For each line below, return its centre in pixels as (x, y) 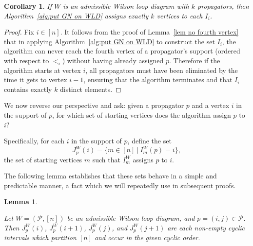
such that (106, 159)
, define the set (149, 141)
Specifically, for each (34, 141)
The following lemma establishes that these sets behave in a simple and (110, 176)
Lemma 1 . (21, 202)
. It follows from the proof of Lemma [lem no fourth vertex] (149, 32)
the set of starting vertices (43, 159)
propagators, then (223, 6)
